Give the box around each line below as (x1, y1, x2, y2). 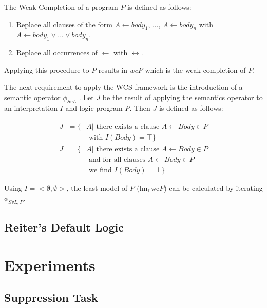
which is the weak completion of (145, 64, 246, 75)
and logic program (65, 102, 123, 113)
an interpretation (4, 102, 58, 113)
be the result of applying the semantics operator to (102, 91, 263, 102)
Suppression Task (4, 290, 98, 305)
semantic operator (4, 91, 61, 102)
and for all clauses (89, 156, 146, 164)
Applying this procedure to (4, 64, 89, 75)
